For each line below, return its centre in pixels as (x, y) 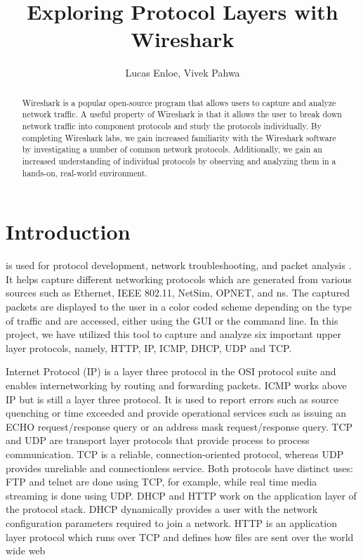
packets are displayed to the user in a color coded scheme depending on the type (179, 307)
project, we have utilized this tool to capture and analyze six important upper (173, 334)
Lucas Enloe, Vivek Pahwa (183, 73)
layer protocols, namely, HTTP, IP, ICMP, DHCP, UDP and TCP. (149, 347)
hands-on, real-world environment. (85, 172)
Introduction (68, 232)
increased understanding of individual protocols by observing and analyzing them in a (179, 161)
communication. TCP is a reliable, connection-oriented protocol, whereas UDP (175, 454)
